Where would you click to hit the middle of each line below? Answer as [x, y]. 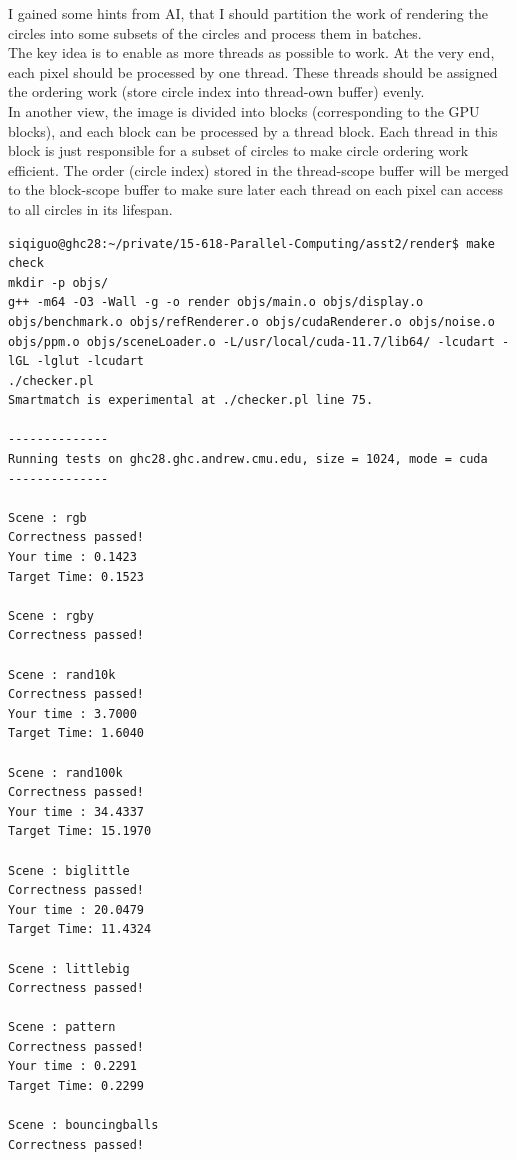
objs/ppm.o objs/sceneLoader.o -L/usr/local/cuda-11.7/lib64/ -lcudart [251, 341]
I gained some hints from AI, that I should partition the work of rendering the [248, 13]
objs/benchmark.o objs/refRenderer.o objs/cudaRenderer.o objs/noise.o [251, 321]
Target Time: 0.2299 [76, 1086]
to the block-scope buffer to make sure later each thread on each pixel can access [256, 189]
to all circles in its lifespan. [90, 208]
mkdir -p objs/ [58, 282]
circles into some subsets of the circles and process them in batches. [215, 32]
